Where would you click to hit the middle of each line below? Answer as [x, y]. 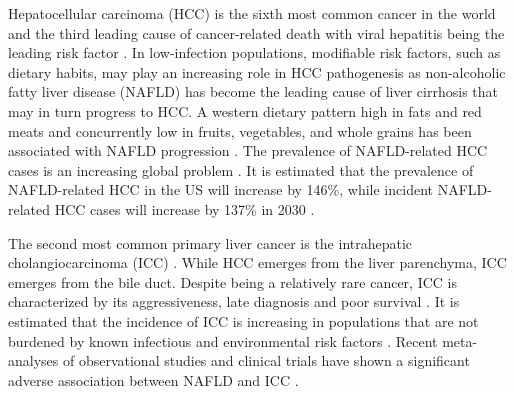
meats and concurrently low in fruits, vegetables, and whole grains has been [240, 130]
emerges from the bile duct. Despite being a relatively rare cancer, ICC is [232, 281]
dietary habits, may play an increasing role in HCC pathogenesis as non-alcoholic [257, 71]
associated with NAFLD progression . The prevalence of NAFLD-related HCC [248, 150]
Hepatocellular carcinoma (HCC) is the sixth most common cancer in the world [252, 13]
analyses [33, 360]
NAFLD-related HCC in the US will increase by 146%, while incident [220, 189]
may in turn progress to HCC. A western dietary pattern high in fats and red [245, 110]
